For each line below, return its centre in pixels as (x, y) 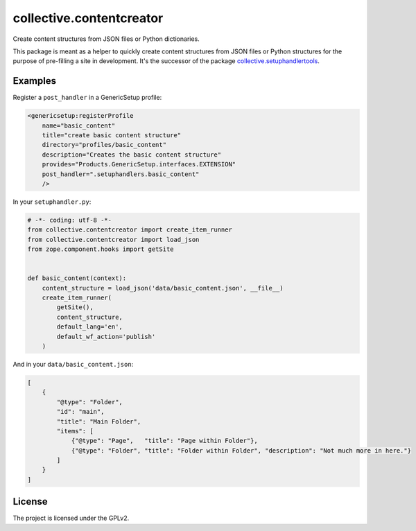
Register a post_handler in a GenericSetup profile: (87, 98)
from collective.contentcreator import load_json (113, 240)
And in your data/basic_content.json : (73, 364)
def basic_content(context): (77, 278)
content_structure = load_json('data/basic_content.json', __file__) (163, 288)
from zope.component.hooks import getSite (101, 249)
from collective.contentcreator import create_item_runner (130, 230)
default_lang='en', (89, 327)
